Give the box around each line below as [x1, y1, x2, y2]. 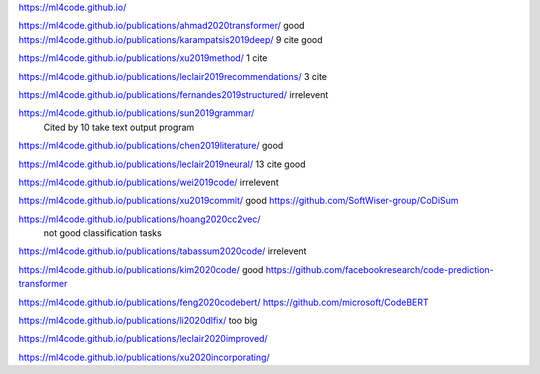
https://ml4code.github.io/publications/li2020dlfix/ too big [18, 315, 258, 327]
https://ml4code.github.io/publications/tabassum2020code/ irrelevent [18, 245, 307, 257]
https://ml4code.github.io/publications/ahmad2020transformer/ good [18, 20, 305, 32]
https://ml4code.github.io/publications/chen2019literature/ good [18, 140, 284, 152]
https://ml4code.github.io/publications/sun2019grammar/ [18, 107, 255, 119]
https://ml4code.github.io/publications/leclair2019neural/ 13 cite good [18, 158, 306, 170]
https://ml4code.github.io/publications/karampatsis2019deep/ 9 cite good [18, 33, 324, 45]
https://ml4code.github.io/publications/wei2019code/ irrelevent [18, 176, 279, 188]
